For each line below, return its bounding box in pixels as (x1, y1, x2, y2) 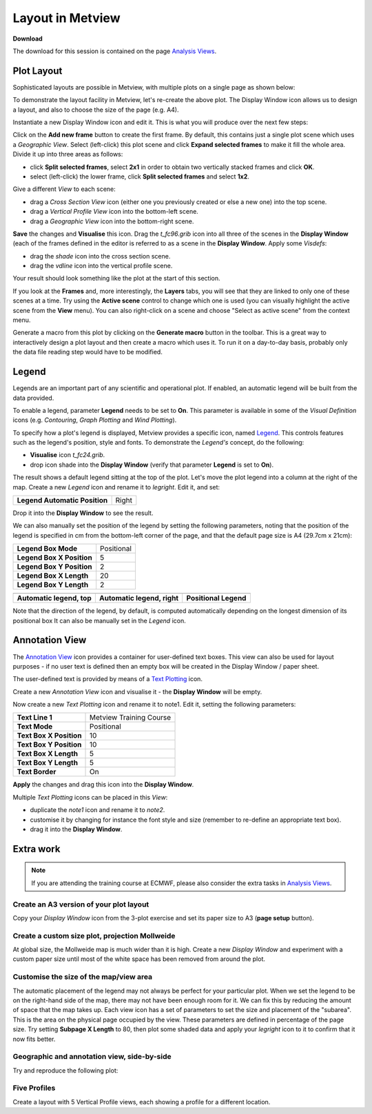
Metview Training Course (90, 713, 172, 722)
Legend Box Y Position (17, 562, 92, 571)
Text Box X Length (17, 749, 79, 758)
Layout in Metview (12, 10, 121, 26)
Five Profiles (12, 1083, 56, 1093)
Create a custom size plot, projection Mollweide (12, 931, 176, 940)
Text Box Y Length (17, 758, 79, 768)
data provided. (12, 394, 54, 402)
